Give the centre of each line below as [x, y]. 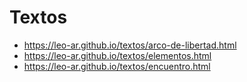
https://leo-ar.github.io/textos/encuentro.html [117, 66]
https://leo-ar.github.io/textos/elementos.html [117, 55]
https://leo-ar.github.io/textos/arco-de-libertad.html [130, 45]
